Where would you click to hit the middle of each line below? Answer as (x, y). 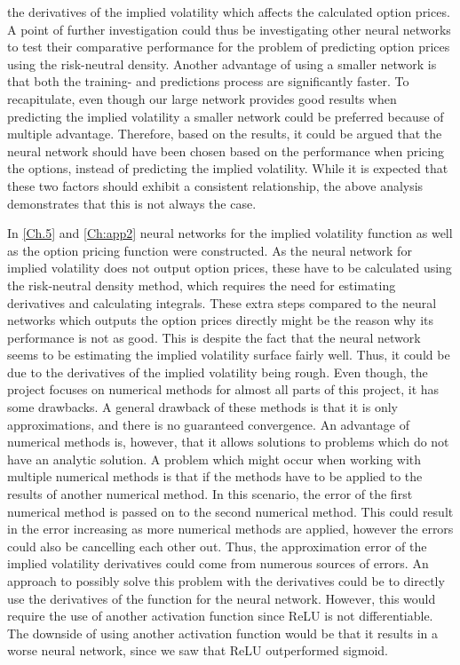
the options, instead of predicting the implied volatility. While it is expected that (228, 168)
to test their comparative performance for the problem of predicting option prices (229, 47)
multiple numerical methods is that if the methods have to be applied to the (215, 476)
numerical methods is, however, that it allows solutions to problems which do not (228, 442)
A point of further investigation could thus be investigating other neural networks (229, 29)
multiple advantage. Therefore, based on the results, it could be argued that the (225, 134)
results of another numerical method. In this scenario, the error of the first (210, 494)
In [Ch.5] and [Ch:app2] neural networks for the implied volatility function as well (230, 233)
